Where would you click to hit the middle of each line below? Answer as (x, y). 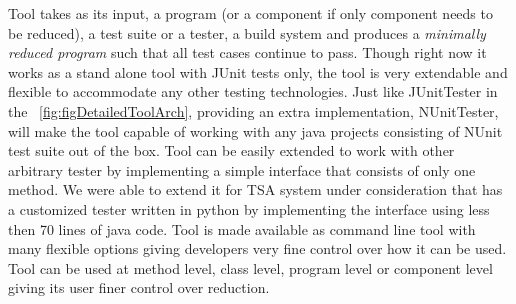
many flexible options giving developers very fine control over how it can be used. (257, 248)
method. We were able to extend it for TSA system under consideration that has (255, 189)
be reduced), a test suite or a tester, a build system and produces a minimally (247, 32)
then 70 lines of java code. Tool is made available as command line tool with (242, 228)
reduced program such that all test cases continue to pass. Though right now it (247, 52)
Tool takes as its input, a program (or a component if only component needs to (250, 13)
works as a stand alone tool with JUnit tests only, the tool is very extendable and (258, 71)
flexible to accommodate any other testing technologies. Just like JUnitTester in (253, 91)
